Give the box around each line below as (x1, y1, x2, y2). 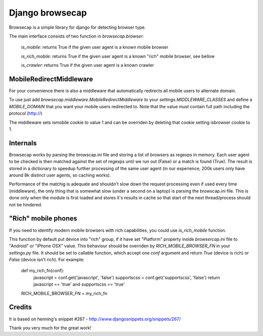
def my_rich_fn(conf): (21, 268, 64, 274)
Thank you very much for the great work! (9, 325, 92, 331)
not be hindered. (9, 201, 42, 207)
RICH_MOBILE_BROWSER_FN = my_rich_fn (21, 290, 108, 296)
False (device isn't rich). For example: (9, 257, 85, 263)
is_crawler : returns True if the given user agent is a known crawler (21, 62, 154, 68)
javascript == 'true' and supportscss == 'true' (33, 281, 125, 287)
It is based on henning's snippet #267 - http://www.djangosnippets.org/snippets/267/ (9, 316, 181, 322)
